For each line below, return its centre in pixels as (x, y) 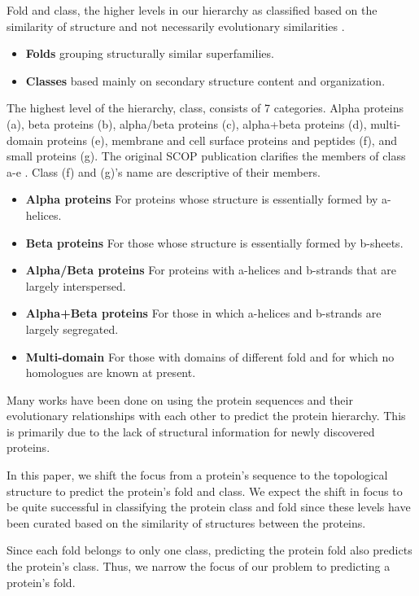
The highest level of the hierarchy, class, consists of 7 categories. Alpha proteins (205, 108)
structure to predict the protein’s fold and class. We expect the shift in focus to (205, 491)
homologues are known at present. (111, 372)
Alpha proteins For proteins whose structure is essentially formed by (202, 199)
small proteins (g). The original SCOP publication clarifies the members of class (206, 156)
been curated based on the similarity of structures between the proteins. (186, 522)
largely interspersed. (76, 285)
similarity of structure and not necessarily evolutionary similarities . (176, 26)
